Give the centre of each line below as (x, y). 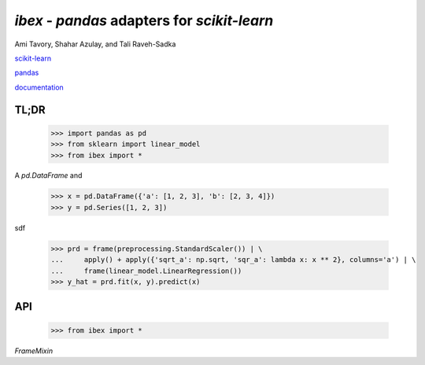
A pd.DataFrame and (48, 175)
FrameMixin (34, 351)
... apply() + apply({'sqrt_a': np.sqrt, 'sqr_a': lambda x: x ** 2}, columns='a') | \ (233, 260)
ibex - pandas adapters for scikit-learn (144, 20)
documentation (39, 87)
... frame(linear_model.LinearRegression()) (146, 271)
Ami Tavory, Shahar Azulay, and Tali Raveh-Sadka (95, 44)
